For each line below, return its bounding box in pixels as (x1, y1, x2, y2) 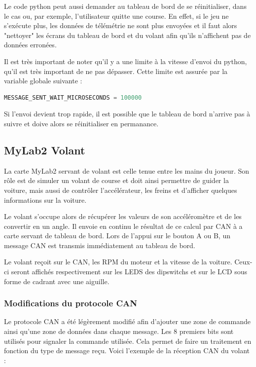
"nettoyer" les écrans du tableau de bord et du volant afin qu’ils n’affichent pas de (4, 30, 251, 40)
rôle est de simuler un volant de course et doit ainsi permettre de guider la (4, 175, 229, 185)
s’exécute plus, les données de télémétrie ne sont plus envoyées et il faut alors (4, 20, 237, 31)
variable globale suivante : (4, 75, 82, 86)
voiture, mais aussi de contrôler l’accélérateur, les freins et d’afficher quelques (4, 184, 237, 195)
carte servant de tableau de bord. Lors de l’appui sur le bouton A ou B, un (4, 230, 230, 241)
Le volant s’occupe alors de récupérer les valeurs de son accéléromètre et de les (4, 211, 242, 221)
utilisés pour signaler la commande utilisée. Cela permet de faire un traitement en (4, 335, 252, 346)
